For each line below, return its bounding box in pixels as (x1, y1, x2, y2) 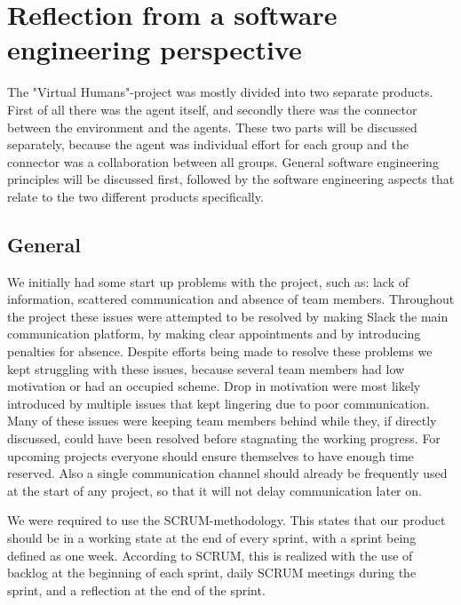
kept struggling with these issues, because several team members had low (7, 359, 405, 378)
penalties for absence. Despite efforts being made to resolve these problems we (7, 342, 433, 361)
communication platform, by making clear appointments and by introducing (7, 324, 421, 343)
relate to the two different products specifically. (7, 187, 264, 205)
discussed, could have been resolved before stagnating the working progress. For (7, 429, 441, 448)
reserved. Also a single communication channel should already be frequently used (7, 464, 448, 482)
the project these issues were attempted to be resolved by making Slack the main (7, 306, 449, 325)
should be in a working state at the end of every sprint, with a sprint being (7, 528, 417, 546)
